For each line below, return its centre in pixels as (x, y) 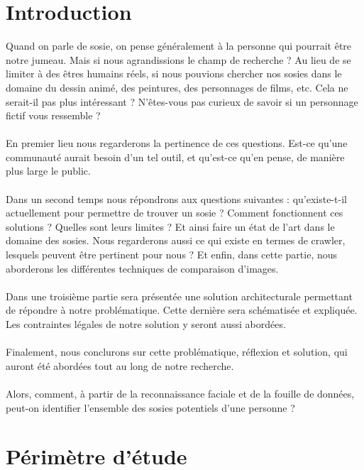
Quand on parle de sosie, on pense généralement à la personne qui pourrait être (179, 46)
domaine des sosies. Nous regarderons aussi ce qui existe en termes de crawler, (176, 240)
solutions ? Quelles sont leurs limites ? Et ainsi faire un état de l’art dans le (170, 226)
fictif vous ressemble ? (53, 115)
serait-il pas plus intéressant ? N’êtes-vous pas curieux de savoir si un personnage (182, 101)
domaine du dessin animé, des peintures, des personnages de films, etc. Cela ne (177, 87)
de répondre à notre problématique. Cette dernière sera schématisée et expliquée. (182, 310)
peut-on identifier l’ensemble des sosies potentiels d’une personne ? (150, 407)
